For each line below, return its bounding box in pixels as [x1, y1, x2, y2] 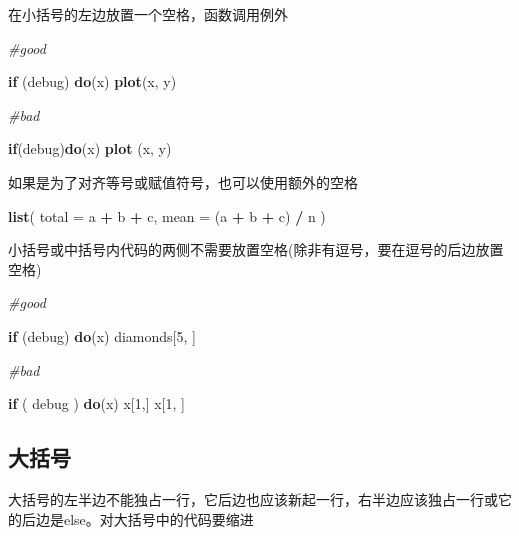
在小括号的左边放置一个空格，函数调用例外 [8, 4, 288, 24]
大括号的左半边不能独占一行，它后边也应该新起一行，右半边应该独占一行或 [8, 488, 498, 509]
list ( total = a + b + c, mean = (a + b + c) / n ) [8, 205, 326, 226]
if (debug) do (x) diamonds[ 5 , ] [8, 325, 196, 346]
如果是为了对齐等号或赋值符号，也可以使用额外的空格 [8, 171, 358, 192]
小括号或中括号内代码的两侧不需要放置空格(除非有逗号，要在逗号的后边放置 [8, 239, 504, 260]
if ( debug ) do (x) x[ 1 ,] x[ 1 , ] [8, 393, 185, 414]
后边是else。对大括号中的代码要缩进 [21, 508, 254, 529]
